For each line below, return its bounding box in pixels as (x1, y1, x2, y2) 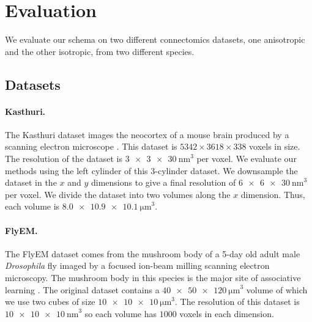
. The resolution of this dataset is (175, 295, 300, 308)
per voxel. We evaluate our (196, 152, 297, 165)
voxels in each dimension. (179, 307, 274, 320)
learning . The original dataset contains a (5, 283, 160, 296)
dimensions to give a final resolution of (91, 176, 236, 189)
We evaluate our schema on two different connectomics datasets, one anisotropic (5, 33, 305, 46)
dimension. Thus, (240, 188, 305, 200)
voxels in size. (249, 140, 300, 153)
